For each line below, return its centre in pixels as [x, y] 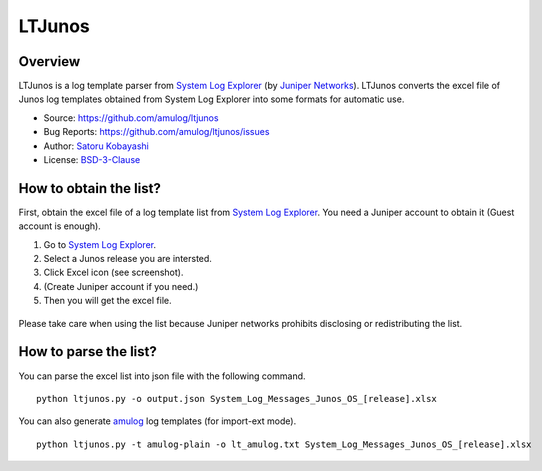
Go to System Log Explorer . [100, 244]
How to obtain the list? [90, 188]
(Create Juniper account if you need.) [121, 286]
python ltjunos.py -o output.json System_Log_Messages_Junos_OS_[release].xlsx [236, 398]
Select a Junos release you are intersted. [127, 259]
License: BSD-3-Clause [92, 160]
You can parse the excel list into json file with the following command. [162, 376]
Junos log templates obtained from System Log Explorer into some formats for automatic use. [211, 99]
